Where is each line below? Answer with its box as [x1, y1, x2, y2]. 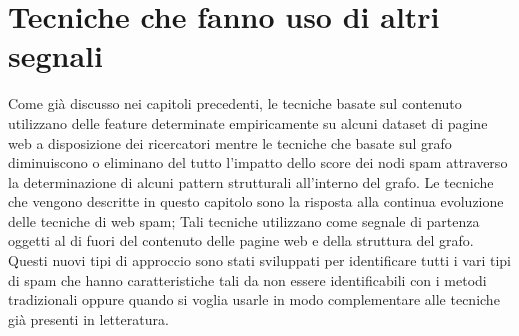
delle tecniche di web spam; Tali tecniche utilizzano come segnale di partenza [8, 210, 480, 231]
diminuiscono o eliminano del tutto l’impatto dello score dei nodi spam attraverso [8, 152, 508, 173]
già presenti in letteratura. [8, 308, 169, 329]
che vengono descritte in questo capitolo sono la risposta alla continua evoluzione [8, 191, 504, 212]
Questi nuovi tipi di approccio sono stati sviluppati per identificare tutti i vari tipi [8, 250, 511, 271]
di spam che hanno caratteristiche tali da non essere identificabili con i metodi [8, 269, 487, 290]
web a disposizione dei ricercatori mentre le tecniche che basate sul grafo [8, 132, 452, 153]
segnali [8, 35, 103, 76]
